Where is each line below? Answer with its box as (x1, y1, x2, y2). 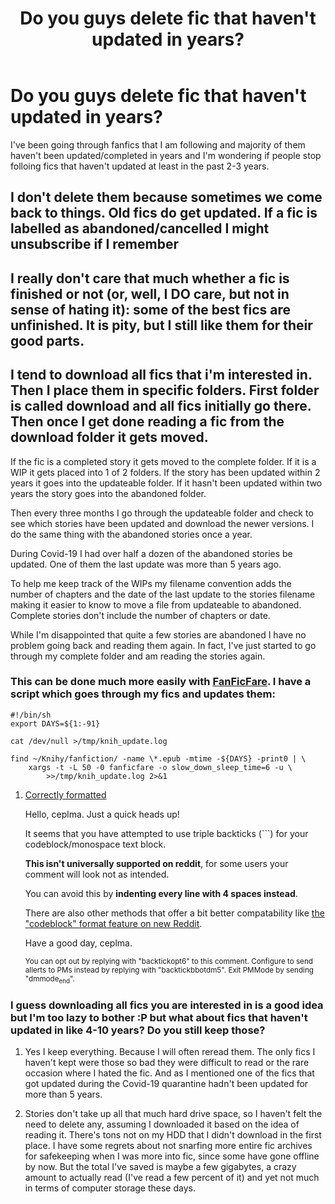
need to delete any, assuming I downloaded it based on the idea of (24, 1118, 300, 1131)
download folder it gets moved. (10, 429, 209, 446)
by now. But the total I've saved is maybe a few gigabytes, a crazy (24, 1161, 297, 1173)
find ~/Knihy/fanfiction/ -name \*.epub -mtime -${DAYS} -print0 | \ (10, 753, 307, 764)
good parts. (10, 332, 85, 349)
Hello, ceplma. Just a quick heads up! (24, 808, 180, 820)
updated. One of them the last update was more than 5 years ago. (10, 558, 282, 570)
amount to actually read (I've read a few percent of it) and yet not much (24, 1172, 320, 1184)
